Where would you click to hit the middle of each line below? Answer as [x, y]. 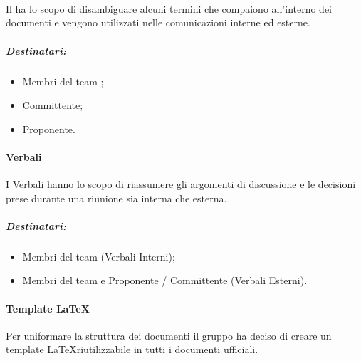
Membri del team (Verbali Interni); [99, 256]
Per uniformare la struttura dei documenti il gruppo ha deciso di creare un [169, 335]
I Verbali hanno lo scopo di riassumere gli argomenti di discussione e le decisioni [181, 184]
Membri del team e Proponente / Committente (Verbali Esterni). [165, 280]
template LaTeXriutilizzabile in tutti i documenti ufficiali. [132, 349]
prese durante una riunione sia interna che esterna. [116, 198]
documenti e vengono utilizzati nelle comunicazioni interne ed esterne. [158, 22]
